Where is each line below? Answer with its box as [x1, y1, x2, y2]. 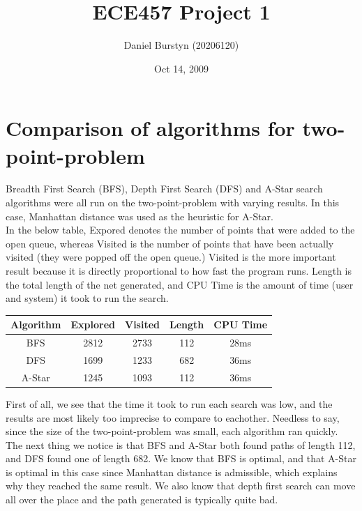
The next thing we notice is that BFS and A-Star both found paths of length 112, [6, 437, 356, 452]
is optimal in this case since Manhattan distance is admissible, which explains [6, 464, 338, 479]
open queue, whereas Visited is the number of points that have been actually [6, 236, 334, 250]
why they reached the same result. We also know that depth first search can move [6, 478, 356, 493]
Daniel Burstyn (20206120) [123, 38, 239, 52]
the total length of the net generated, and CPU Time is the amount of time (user [6, 277, 354, 291]
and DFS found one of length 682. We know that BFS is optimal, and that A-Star [6, 451, 357, 466]
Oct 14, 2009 [154, 61, 209, 75]
